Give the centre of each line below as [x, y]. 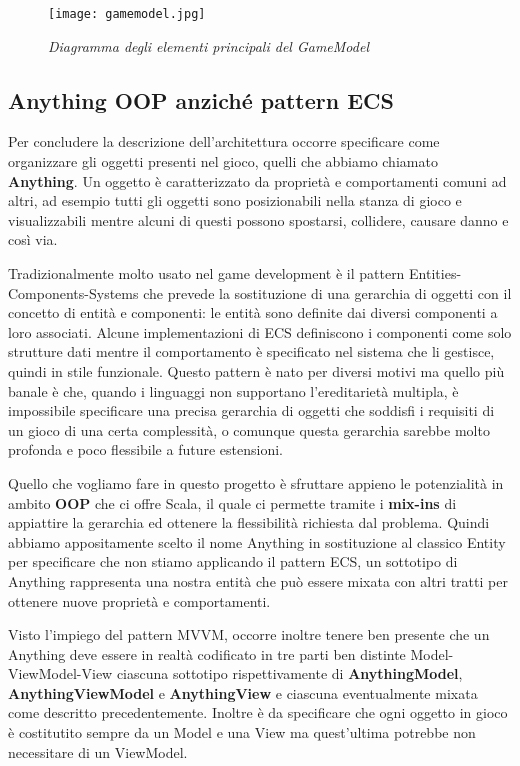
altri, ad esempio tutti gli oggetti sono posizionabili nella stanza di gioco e [235, 200]
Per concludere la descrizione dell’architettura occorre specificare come [224, 141]
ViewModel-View [60, 673]
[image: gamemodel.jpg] [127, 14]
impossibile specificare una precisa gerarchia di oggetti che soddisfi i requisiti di [251, 410]
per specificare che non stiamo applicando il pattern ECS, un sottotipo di [233, 561]
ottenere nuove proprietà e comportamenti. [139, 600]
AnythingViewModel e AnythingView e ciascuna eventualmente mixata [243, 692]
